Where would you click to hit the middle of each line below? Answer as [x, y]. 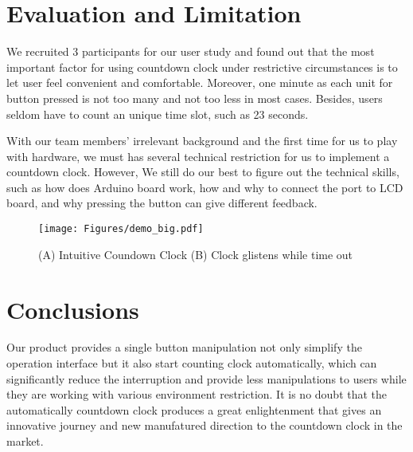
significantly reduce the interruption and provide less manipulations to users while [206, 378]
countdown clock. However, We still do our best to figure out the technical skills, [203, 172]
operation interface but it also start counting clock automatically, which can [192, 363]
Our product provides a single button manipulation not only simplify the [184, 347]
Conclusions [73, 309]
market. [25, 441]
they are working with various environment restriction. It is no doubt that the [197, 394]
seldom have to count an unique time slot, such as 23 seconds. [158, 114]
